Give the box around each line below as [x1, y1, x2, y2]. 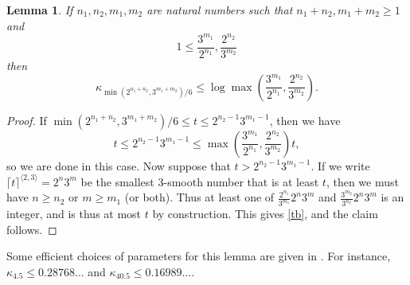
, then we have [269, 111, 341, 128]
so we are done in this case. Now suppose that [6, 157, 231, 174]
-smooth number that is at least [163, 173, 319, 189]
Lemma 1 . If [6, 2, 73, 18]
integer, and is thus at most [6, 205, 142, 222]
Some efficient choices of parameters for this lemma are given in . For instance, [6, 248, 391, 264]
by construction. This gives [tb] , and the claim [152, 205, 378, 222]
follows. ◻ [6, 221, 57, 237]
